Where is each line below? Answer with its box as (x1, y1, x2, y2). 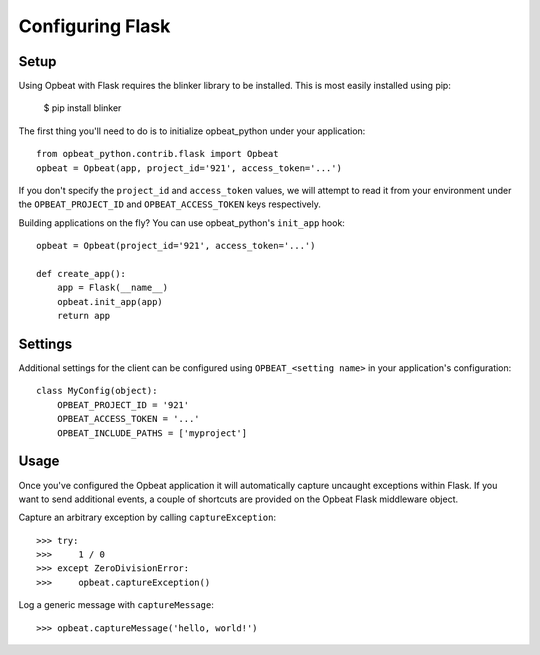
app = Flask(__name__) (56, 282, 169, 294)
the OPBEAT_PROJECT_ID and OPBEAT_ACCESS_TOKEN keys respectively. (18, 198, 322, 210)
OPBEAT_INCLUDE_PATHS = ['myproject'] (56, 427, 248, 439)
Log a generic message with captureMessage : (18, 599, 215, 611)
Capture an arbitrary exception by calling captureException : (18, 511, 277, 524)
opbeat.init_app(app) (56, 296, 164, 307)
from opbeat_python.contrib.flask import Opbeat (36, 148, 279, 160)
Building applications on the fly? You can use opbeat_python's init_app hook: (18, 216, 345, 229)
